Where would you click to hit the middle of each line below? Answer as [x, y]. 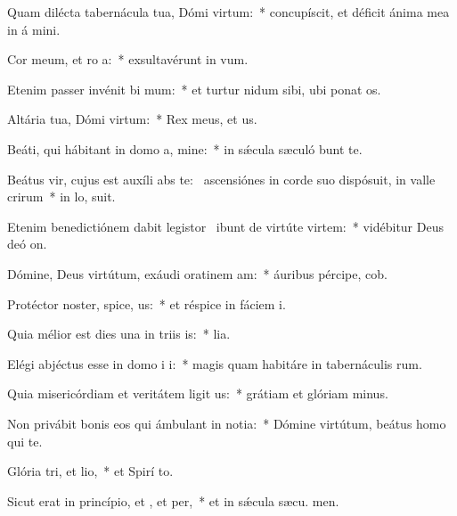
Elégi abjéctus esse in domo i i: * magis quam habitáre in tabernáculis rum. [215, 363]
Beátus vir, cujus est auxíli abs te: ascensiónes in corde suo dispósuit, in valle [221, 179]
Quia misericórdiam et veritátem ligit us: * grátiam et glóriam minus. [198, 393]
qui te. [25, 441]
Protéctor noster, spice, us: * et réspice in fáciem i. [147, 303]
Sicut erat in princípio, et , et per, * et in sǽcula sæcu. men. [173, 500]
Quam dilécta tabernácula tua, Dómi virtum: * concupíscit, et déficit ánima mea [228, 12]
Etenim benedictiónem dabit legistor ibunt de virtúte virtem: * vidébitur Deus [225, 226]
